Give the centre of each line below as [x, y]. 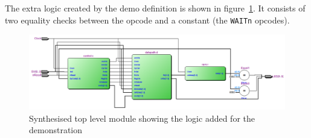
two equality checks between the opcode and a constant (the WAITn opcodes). [147, 20]
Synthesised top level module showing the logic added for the [142, 118]
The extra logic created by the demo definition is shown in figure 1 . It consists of [155, 8]
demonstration [56, 130]
